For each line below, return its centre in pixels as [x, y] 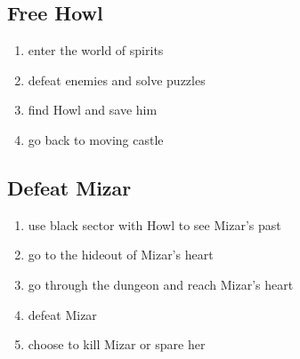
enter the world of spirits [96, 50]
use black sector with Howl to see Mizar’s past [154, 224]
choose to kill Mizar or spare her [117, 344]
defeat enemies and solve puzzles [117, 80]
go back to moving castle [96, 139]
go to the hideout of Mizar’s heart [121, 255]
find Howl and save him [93, 110]
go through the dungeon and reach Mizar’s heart [161, 284]
